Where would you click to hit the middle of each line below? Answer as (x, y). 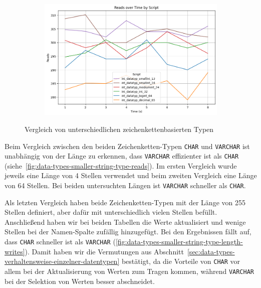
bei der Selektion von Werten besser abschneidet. (80, 281)
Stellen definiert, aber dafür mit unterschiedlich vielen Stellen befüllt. (111, 212)
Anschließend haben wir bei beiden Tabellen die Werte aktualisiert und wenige (125, 222)
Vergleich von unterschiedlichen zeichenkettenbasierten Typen (119, 129)
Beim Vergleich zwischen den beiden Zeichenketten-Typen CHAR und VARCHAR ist (127, 146)
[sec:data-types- (211, 251)
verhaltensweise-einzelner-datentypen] (62, 261)
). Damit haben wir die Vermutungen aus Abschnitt (104, 251)
